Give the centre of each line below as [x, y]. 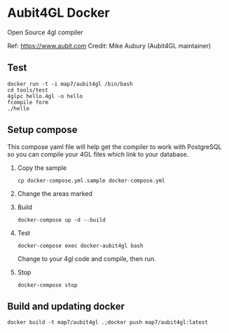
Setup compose [43, 130]
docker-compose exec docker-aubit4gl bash [80, 246]
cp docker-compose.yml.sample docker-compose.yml [91, 180]
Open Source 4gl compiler [45, 32]
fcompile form [28, 102]
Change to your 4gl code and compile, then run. [86, 258]
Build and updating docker [66, 306]
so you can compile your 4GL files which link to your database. [98, 154]
